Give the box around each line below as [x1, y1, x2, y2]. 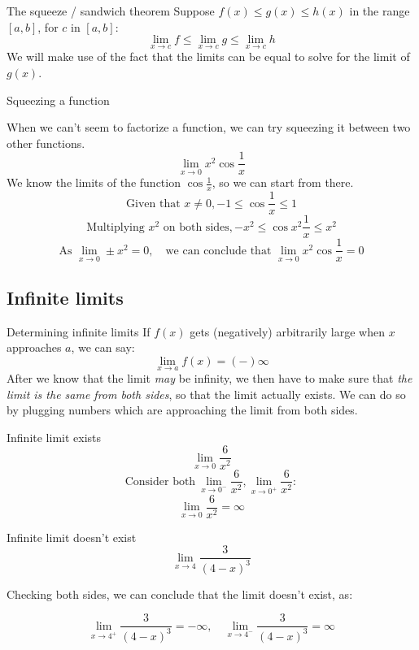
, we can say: [71, 339, 135, 356]
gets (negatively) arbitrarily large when [190, 323, 385, 340]
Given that [126, 197, 181, 210]
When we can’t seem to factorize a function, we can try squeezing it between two [7, 119, 411, 136]
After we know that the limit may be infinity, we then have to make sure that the [7, 370, 412, 387]
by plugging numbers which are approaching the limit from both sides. [7, 401, 358, 418]
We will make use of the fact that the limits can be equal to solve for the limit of [7, 48, 410, 65]
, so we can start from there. [212, 174, 354, 191]
